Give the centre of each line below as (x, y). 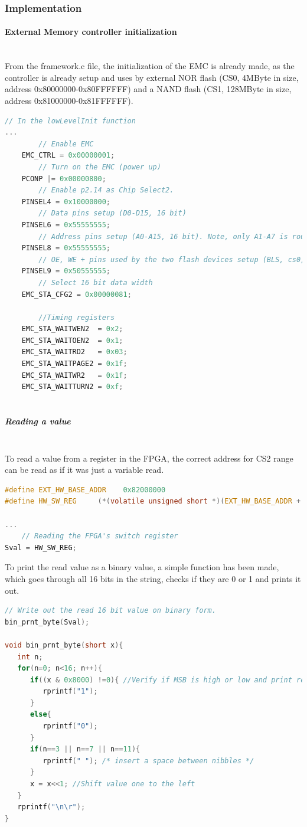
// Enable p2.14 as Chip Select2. (106, 190)
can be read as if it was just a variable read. (84, 470)
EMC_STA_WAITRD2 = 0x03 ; (74, 352)
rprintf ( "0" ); (70, 726)
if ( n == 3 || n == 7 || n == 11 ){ (85, 749)
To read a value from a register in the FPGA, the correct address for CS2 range (149, 458)
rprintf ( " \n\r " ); (51, 807)
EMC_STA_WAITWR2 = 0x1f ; (74, 375)
